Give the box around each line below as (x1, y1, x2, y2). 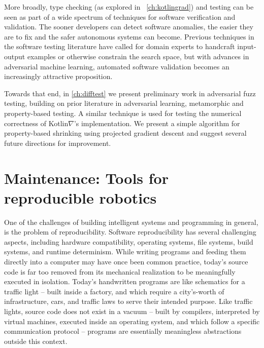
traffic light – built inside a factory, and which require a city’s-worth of (4, 286, 224, 296)
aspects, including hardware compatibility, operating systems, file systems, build (4, 236, 253, 247)
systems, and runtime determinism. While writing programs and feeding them (4, 246, 246, 257)
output (4, 51, 25, 61)
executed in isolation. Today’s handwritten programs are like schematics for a (4, 276, 245, 287)
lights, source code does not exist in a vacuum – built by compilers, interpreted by (4, 305, 260, 316)
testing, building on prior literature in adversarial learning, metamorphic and (4, 98, 244, 108)
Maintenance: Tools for (4, 167, 169, 188)
